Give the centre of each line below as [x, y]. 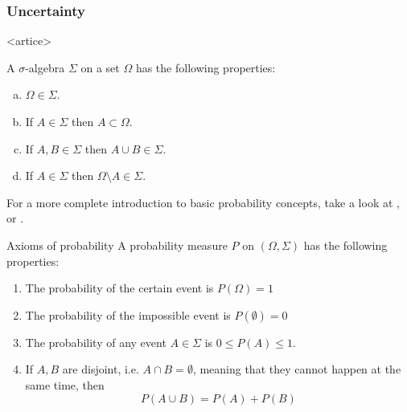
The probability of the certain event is [119, 288]
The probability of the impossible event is [128, 314]
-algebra [45, 67]
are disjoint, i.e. [101, 369]
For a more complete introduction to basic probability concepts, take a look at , [203, 202]
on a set [100, 67]
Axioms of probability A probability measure [117, 245]
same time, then [65, 384]
